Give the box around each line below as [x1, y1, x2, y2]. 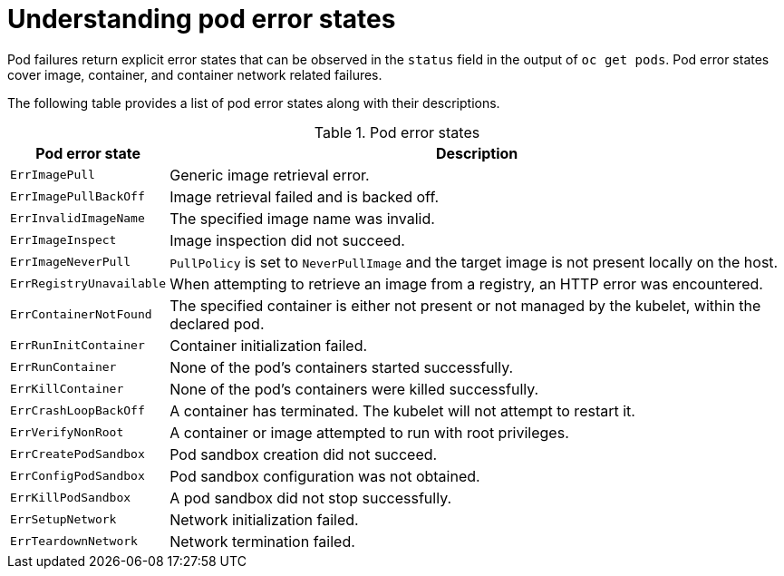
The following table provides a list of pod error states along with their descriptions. [7, 94, 500, 111]
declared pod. [169, 314, 265, 333]
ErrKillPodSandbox [10, 491, 131, 505]
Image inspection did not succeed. [169, 230, 405, 249]
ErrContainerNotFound [10, 308, 152, 322]
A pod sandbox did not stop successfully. [169, 488, 452, 507]
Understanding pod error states [7, 4, 396, 34]
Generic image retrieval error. [169, 165, 370, 184]
